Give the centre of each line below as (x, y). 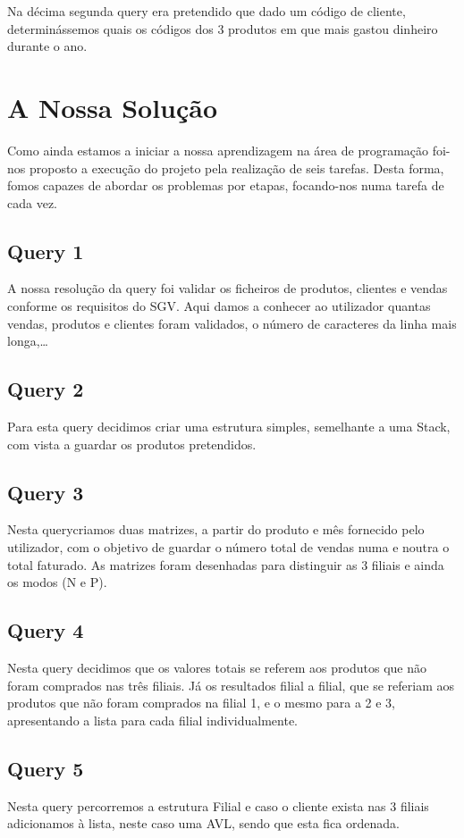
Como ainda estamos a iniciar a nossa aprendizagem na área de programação (218, 150)
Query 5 (46, 768)
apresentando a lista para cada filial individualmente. (152, 720)
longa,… (28, 341)
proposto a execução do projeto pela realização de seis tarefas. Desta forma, (236, 168)
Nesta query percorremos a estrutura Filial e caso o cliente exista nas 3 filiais (218, 805)
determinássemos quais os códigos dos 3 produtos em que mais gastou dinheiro (223, 28)
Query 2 (46, 389)
